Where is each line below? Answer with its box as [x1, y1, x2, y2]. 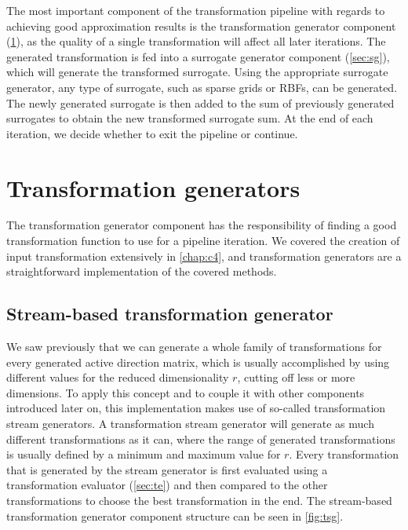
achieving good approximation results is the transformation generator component [6, 17, 396, 34]
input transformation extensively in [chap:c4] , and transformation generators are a [6, 247, 402, 264]
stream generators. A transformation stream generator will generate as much [6, 415, 374, 432]
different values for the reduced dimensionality [6, 369, 229, 386]
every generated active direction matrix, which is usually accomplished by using [6, 353, 390, 370]
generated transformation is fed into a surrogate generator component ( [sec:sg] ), [6, 48, 390, 64]
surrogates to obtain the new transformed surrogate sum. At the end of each [6, 110, 373, 126]
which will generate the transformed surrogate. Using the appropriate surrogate [6, 64, 388, 80]
